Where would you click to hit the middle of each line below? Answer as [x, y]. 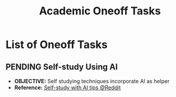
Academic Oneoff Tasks [100, 11]
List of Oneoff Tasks [57, 45]
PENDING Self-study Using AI [62, 67]
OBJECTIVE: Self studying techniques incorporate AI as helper [92, 81]
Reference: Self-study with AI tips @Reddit [67, 87]
